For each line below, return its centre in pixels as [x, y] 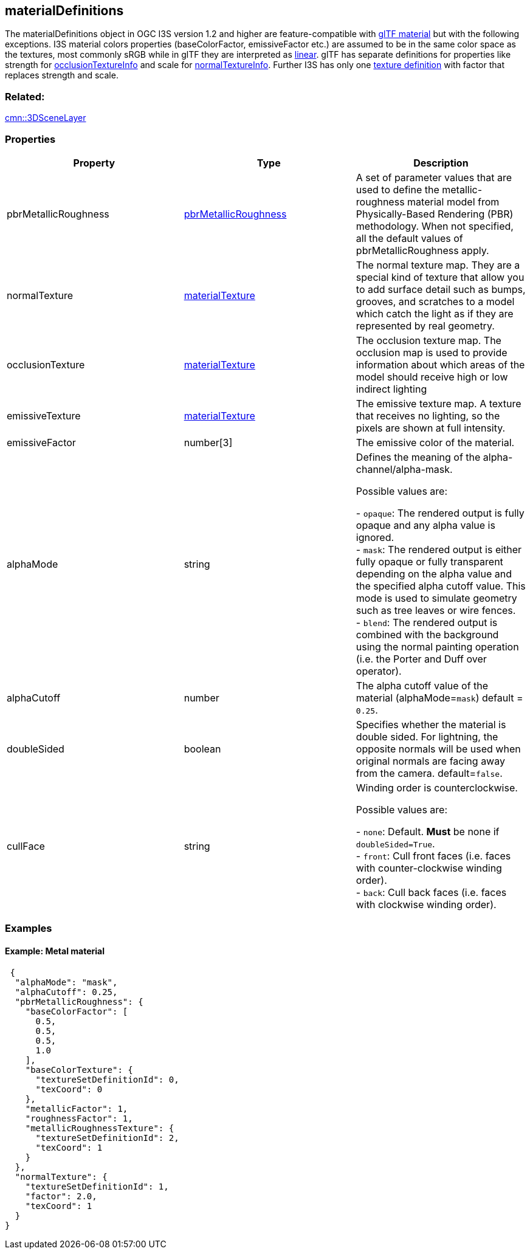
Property [94, 163]
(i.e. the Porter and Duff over [421, 659]
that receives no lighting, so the [428, 415]
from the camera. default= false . [429, 773]
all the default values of [409, 238]
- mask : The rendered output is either [439, 549]
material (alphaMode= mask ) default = [439, 698]
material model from [453, 202]
